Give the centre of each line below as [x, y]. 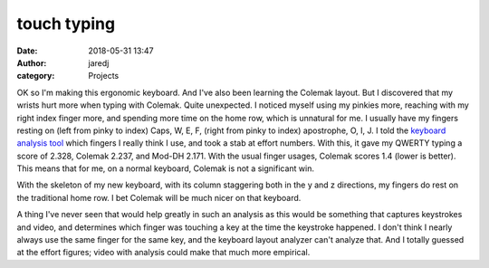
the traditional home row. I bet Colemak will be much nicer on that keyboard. [159, 197]
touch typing [66, 24]
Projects [104, 76]
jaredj [99, 62]
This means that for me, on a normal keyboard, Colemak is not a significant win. [165, 168]
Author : [32, 62]
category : [36, 76]
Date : [27, 51]
